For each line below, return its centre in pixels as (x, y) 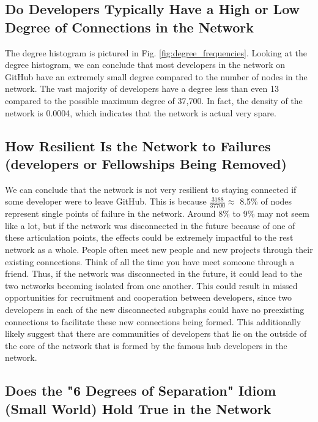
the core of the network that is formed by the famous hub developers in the (146, 345)
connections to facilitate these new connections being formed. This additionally (153, 321)
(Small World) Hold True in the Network (138, 408)
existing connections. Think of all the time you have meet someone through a (150, 261)
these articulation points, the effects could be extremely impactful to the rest (149, 237)
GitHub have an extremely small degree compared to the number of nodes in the (156, 76)
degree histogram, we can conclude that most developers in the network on (145, 65)
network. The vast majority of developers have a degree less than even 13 (142, 89)
